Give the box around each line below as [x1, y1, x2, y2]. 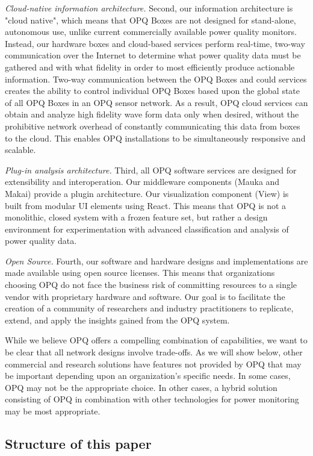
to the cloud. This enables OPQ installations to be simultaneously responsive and [5, 131, 306, 144]
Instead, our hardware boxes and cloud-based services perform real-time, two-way [5, 37, 305, 49]
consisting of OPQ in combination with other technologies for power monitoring [5, 393, 299, 405]
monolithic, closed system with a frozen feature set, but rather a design [5, 211, 268, 223]
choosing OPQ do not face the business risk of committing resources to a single [5, 278, 297, 291]
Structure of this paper [5, 434, 152, 452]
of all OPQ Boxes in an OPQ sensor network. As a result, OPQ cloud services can [5, 96, 308, 108]
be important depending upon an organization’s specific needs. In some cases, [5, 369, 291, 382]
